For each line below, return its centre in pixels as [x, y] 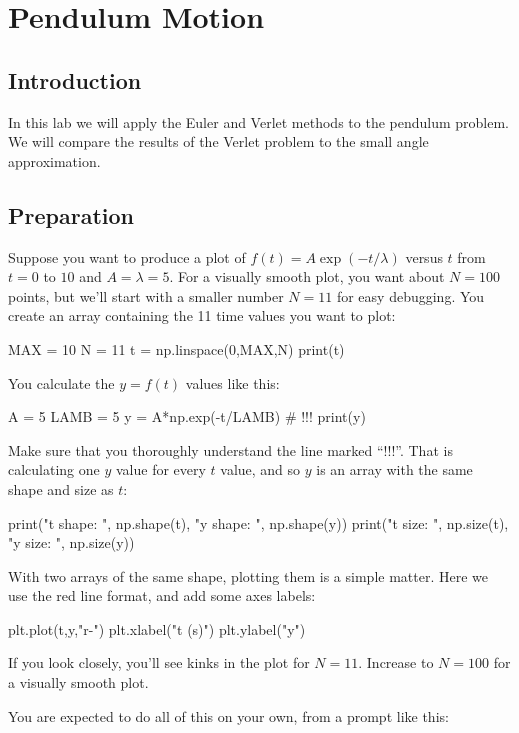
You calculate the [61, 382]
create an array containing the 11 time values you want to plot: [202, 315]
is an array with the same [394, 469]
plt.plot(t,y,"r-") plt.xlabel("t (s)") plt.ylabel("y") [157, 628]
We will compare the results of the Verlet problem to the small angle [218, 141]
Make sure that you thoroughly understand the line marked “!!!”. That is [230, 449]
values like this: [232, 382]
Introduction [75, 79]
